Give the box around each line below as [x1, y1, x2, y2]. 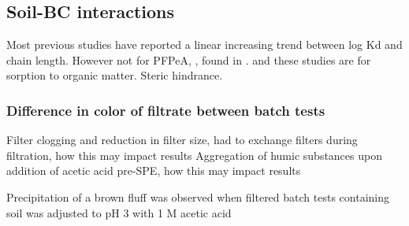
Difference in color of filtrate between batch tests [6, 100, 325, 120]
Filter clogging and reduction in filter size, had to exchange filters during [6, 132, 358, 148]
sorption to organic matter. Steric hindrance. [6, 67, 223, 83]
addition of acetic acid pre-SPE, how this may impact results [6, 162, 301, 179]
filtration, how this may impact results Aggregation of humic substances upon [6, 146, 382, 163]
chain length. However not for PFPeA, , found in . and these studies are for [6, 51, 371, 68]
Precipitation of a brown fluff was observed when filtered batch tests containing [6, 188, 389, 205]
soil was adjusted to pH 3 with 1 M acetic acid [6, 204, 232, 220]
